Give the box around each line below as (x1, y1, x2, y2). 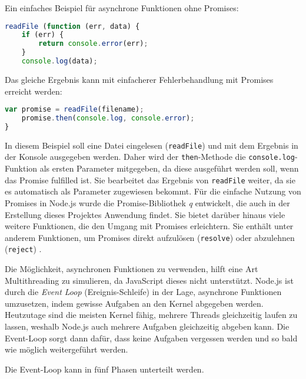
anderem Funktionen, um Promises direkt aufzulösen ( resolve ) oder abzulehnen (5, 231, 295, 243)
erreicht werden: (5, 85, 62, 97)
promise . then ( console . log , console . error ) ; (21, 114, 195, 123)
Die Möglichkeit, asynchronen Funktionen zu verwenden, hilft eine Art (5, 263, 258, 275)
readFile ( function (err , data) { (5, 22, 140, 31)
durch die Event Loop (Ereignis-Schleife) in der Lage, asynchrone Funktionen (5, 286, 282, 298)
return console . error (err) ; (38, 39, 148, 48)
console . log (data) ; (21, 57, 98, 66)
